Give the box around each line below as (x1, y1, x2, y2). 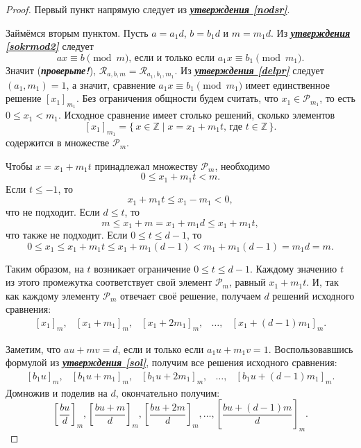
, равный (228, 275, 266, 289)
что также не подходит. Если (6, 227, 128, 241)
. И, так (306, 275, 339, 289)
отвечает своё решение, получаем (119, 288, 261, 302)
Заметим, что (6, 341, 61, 356)
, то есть (319, 91, 355, 105)
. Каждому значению (249, 261, 337, 275)
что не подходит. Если (6, 204, 100, 218)
